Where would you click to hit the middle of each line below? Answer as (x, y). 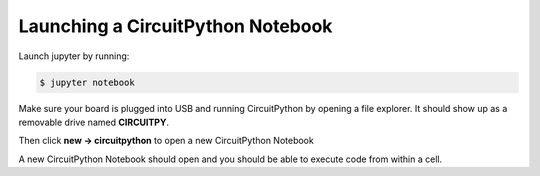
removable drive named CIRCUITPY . (94, 122)
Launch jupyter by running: (74, 56)
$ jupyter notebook (87, 82)
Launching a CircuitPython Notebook (175, 26)
